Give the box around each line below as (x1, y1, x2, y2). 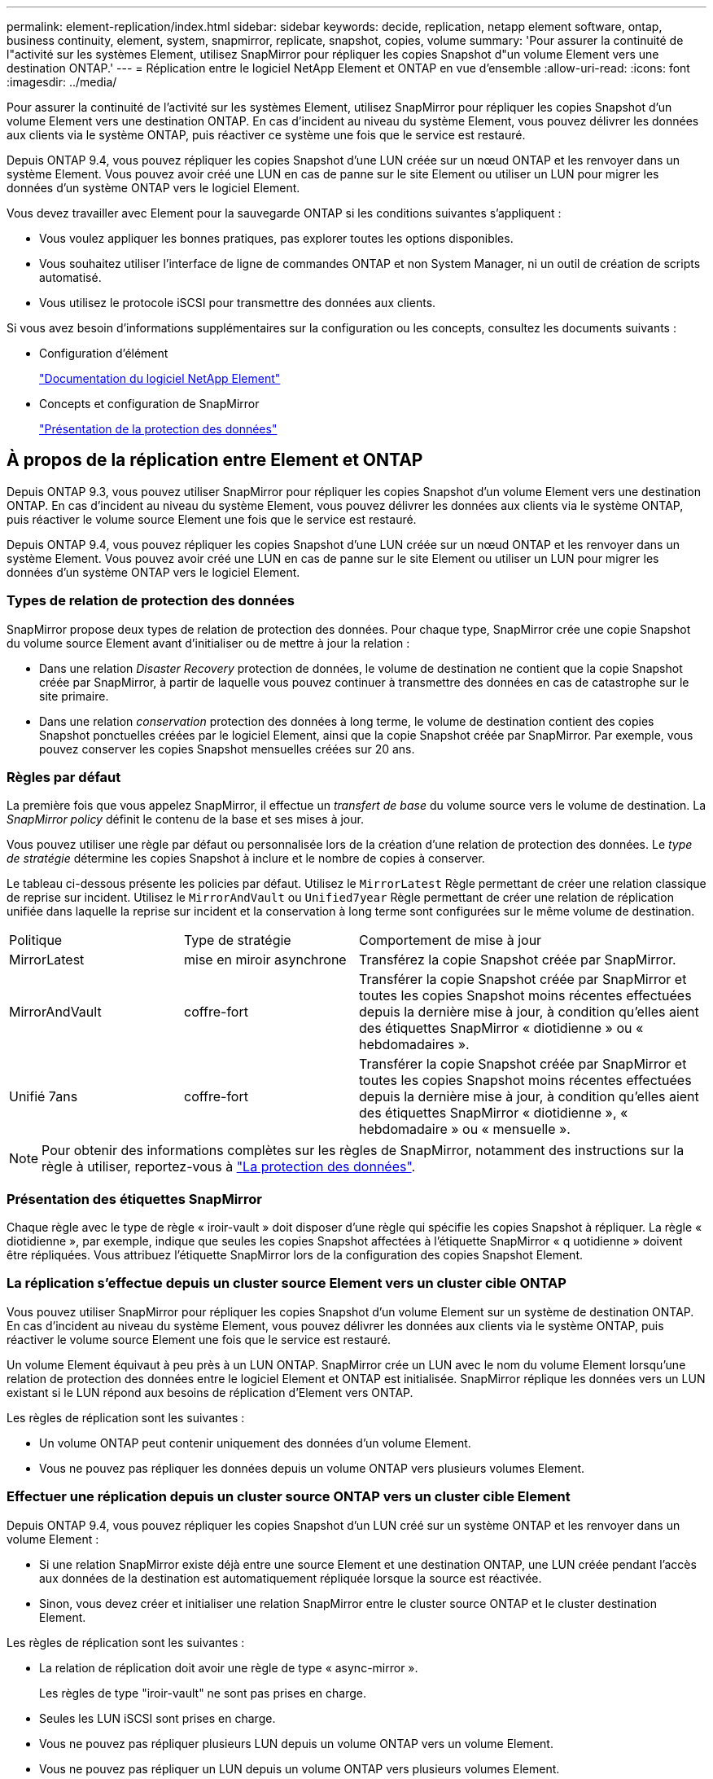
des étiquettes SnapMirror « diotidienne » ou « (359, 1020, 644, 1037)
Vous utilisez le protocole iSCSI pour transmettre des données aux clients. (39, 296, 436, 310)
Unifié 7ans (9, 1088, 78, 1105)
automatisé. (39, 270, 102, 284)
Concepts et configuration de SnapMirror (39, 397, 260, 411)
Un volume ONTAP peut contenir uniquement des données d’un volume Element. (39, 1435, 471, 1450)
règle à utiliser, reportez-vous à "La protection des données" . (42, 1158, 416, 1175)
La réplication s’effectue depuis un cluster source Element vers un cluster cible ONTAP (7, 1275, 566, 1292)
